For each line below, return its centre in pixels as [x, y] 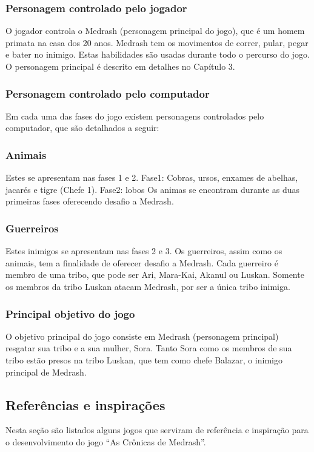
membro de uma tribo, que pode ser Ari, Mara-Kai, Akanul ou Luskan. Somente [155, 275]
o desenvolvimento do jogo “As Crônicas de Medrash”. [106, 441]
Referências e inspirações [85, 404]
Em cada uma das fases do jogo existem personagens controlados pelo [135, 116]
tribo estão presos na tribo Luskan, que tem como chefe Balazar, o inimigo [144, 360]
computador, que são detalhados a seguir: [82, 128]
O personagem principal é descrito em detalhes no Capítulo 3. [120, 66]
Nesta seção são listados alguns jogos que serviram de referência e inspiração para [157, 430]
